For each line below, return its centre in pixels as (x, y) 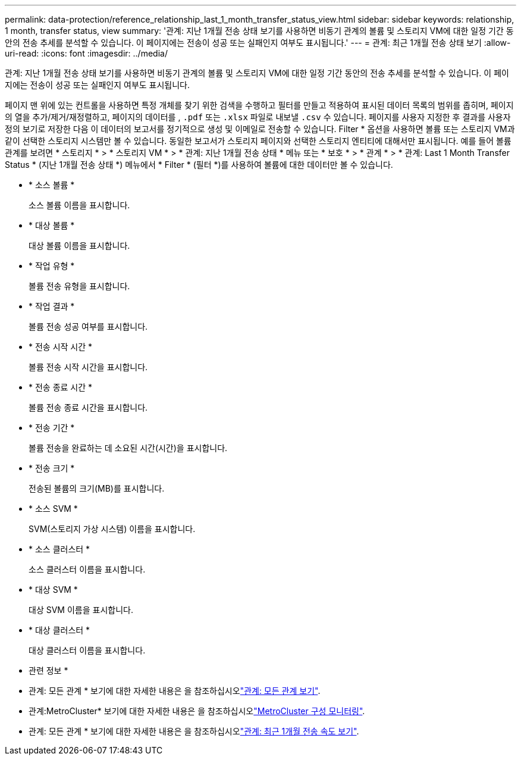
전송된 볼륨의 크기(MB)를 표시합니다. (97, 488)
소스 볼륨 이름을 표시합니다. (79, 205)
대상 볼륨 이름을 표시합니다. (79, 245)
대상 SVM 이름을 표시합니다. (81, 610)
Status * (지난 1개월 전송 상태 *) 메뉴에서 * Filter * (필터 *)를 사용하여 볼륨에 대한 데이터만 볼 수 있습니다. (199, 165)
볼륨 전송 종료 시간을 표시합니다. (88, 407)
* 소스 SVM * (53, 509)
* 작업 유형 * (52, 266)
